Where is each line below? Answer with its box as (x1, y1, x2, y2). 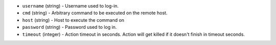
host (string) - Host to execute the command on (22, 17, 125, 23)
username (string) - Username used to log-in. (22, 3, 119, 9)
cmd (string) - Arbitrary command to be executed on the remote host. (22, 10, 168, 16)
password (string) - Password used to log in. (22, 24, 117, 30)
